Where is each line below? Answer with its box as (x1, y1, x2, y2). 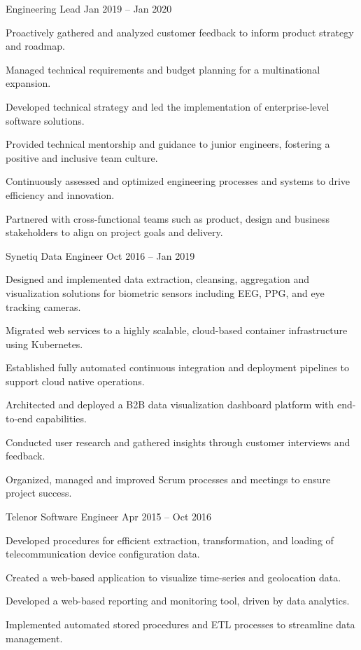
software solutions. (6, 113, 85, 127)
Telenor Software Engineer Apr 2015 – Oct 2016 (6, 509, 211, 524)
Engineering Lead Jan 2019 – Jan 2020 (6, 1, 172, 15)
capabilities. (36, 411, 87, 426)
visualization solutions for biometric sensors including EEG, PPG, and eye (6, 285, 325, 300)
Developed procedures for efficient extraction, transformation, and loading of (6, 532, 334, 547)
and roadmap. (6, 39, 65, 53)
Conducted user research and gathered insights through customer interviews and (6, 434, 351, 449)
